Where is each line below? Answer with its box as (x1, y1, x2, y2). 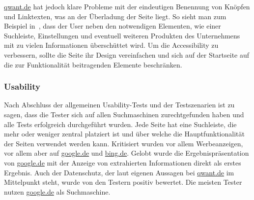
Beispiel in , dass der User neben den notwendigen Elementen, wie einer (4, 21, 221, 31)
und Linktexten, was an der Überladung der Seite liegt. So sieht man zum (4, 11, 226, 21)
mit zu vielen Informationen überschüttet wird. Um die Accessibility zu (4, 40, 219, 50)
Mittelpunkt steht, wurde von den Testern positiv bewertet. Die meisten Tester (4, 177, 242, 187)
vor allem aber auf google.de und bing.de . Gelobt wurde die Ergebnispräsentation (4, 148, 249, 158)
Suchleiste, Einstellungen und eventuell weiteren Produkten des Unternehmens (4, 30, 240, 40)
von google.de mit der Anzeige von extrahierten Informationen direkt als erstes (4, 157, 241, 167)
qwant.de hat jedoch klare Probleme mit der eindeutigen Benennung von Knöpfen (4, 1, 250, 11)
